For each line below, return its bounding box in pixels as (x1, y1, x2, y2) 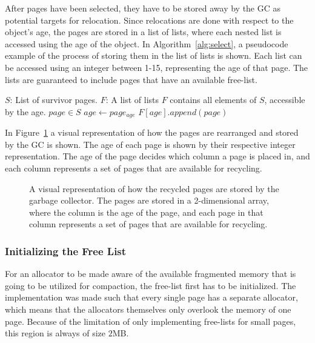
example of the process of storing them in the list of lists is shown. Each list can (5, 49, 302, 62)
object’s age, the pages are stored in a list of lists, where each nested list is (5, 25, 282, 38)
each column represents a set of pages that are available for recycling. (5, 161, 262, 174)
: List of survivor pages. (10, 93, 98, 106)
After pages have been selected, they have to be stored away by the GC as (5, 2, 281, 14)
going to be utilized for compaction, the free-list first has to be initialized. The (5, 279, 296, 291)
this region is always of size (5, 327, 105, 339)
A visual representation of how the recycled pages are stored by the (29, 182, 279, 195)
